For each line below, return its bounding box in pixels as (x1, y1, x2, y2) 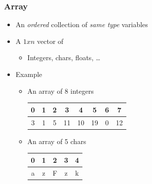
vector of (37, 36, 64, 46)
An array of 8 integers (27, 85, 94, 96)
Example (15, 69, 42, 79)
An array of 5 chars (27, 136, 86, 146)
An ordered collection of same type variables (15, 19, 148, 30)
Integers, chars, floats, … (27, 52, 101, 63)
